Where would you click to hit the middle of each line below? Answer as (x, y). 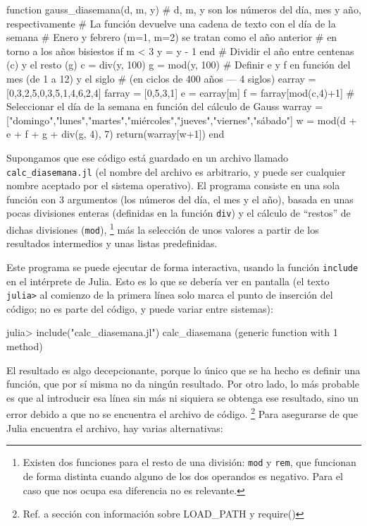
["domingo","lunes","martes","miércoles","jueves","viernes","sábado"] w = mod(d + (182, 120)
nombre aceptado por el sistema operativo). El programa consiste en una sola (173, 185)
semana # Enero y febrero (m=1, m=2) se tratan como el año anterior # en (172, 37)
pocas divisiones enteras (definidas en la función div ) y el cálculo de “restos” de (179, 213)
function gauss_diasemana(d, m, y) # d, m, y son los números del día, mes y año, (184, 9)
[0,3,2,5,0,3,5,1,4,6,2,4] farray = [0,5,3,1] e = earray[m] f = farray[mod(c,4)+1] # (181, 92)
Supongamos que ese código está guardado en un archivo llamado (148, 157)
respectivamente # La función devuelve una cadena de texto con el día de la (171, 23)
